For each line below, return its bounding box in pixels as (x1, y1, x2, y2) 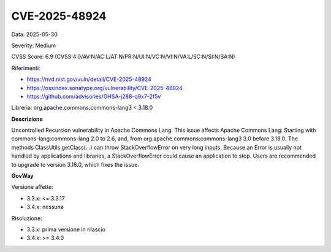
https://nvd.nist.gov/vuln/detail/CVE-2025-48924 (26, 75, 151, 83)
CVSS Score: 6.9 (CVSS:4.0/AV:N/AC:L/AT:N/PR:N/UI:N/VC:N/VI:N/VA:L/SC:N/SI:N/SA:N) (11, 53, 235, 61)
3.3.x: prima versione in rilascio (26, 226, 105, 233)
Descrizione (11, 115, 43, 123)
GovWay (11, 172, 34, 180)
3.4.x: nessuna (26, 203, 64, 211)
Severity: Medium (11, 42, 56, 49)
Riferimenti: (11, 64, 40, 72)
